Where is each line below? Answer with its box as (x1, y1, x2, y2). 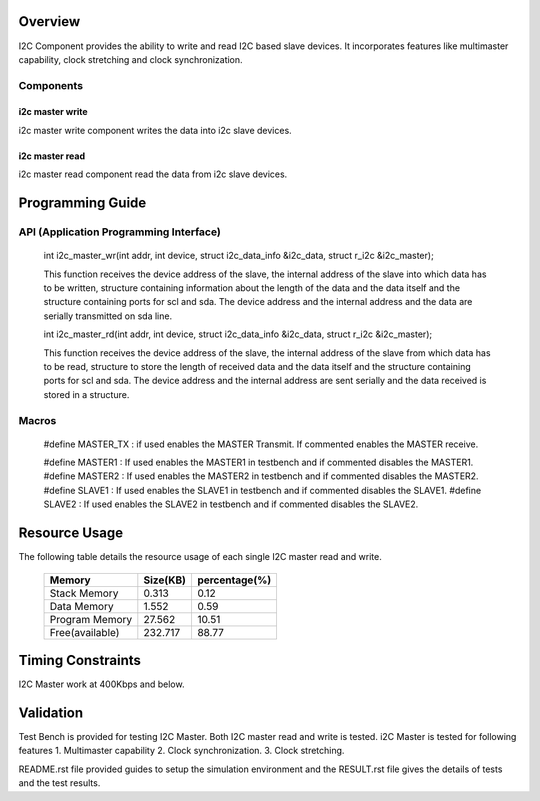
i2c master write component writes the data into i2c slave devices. (18, 124, 292, 136)
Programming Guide (18, 195, 147, 212)
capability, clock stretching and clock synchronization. (18, 53, 244, 65)
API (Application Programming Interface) (18, 225, 222, 239)
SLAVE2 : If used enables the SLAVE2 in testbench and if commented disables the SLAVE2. (43, 498, 419, 510)
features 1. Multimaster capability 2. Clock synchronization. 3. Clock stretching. (18, 745, 345, 757)
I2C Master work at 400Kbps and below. (18, 678, 185, 690)
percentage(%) (196, 573, 272, 587)
